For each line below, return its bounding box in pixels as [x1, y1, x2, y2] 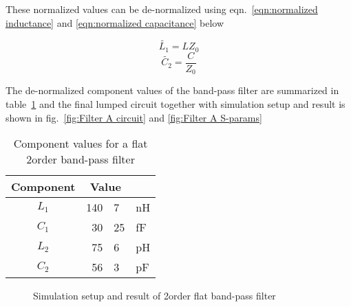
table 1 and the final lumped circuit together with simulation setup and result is [6, 96, 345, 111]
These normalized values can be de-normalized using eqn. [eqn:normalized [6, 2, 318, 16]
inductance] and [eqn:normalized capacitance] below [6, 15, 224, 30]
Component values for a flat [13, 135, 148, 152]
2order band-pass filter [26, 151, 135, 168]
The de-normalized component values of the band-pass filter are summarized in [6, 83, 339, 98]
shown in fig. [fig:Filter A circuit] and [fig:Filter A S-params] [6, 110, 262, 124]
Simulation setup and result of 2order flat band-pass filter [33, 288, 276, 303]
